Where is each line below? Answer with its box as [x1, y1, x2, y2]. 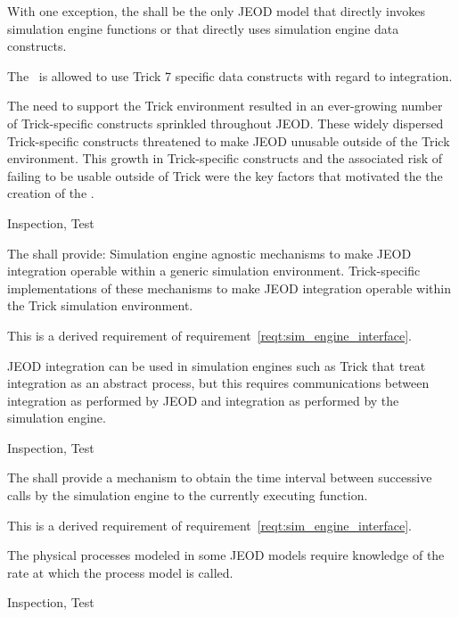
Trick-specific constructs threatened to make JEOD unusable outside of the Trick [7, 131, 450, 150]
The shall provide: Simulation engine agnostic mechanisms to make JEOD [7, 243, 412, 262]
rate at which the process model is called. [7, 563, 234, 581]
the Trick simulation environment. [7, 296, 193, 315]
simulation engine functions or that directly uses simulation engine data [7, 19, 399, 37]
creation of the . [7, 184, 94, 202]
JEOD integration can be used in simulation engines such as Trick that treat [7, 356, 426, 374]
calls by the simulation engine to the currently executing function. [7, 486, 368, 505]
